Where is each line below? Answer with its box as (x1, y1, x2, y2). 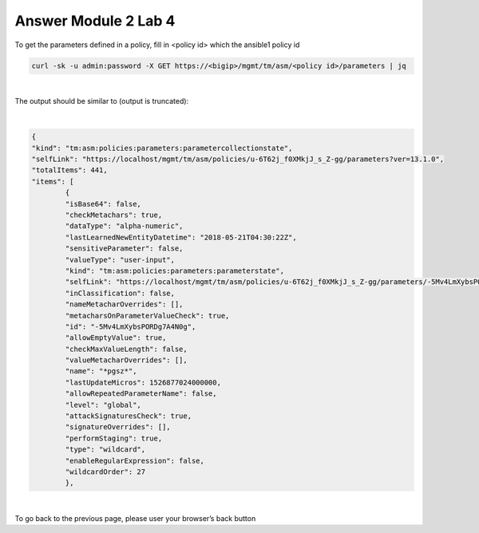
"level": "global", (65, 400, 141, 409)
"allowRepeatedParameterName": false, (65, 389, 217, 398)
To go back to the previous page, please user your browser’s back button (14, 513, 256, 523)
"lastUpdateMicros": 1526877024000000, (65, 377, 221, 387)
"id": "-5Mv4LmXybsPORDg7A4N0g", (65, 322, 196, 331)
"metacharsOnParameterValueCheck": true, (65, 311, 230, 320)
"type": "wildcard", (65, 445, 146, 454)
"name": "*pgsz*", (65, 367, 137, 376)
